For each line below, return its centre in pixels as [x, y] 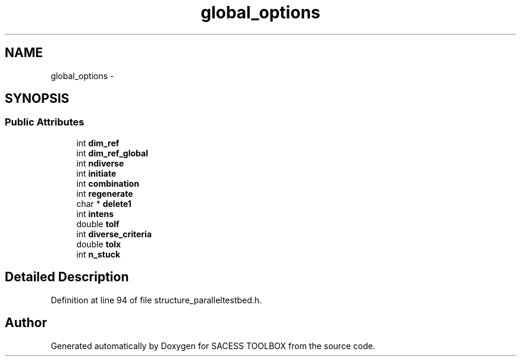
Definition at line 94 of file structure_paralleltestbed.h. [156, 300]
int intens [95, 214]
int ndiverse [100, 163]
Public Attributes [45, 122]
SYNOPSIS [37, 99]
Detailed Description [67, 277]
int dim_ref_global [112, 153]
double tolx [99, 244]
